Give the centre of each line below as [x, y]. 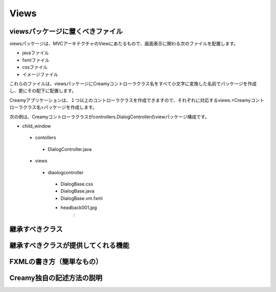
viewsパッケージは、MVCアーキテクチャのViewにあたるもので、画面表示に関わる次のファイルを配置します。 [124, 44]
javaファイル [36, 53]
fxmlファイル [36, 60]
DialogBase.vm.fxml [82, 198]
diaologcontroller [66, 172]
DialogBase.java [77, 191]
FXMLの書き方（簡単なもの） [56, 262]
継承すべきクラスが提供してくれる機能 [70, 245]
